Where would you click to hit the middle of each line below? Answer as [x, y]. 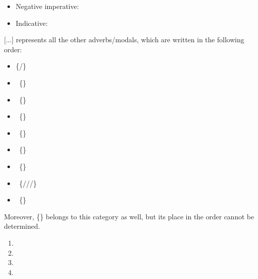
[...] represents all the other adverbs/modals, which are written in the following [124, 40]
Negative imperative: [47, 6]
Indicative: [32, 23]
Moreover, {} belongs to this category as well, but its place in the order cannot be [129, 216]
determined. [22, 226]
